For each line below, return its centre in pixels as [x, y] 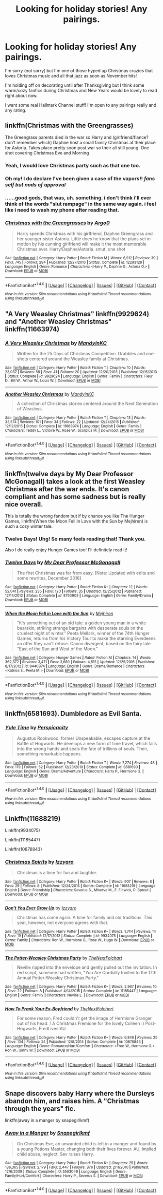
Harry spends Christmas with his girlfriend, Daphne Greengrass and [85, 233]
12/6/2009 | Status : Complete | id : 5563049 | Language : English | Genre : [66, 1171]
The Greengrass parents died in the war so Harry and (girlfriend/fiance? [77, 137]
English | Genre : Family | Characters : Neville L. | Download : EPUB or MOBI [67, 995]
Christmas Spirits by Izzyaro [39, 862]
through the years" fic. [40, 1109]
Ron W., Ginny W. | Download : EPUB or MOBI [42, 1050]
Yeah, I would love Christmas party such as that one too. [73, 165]
